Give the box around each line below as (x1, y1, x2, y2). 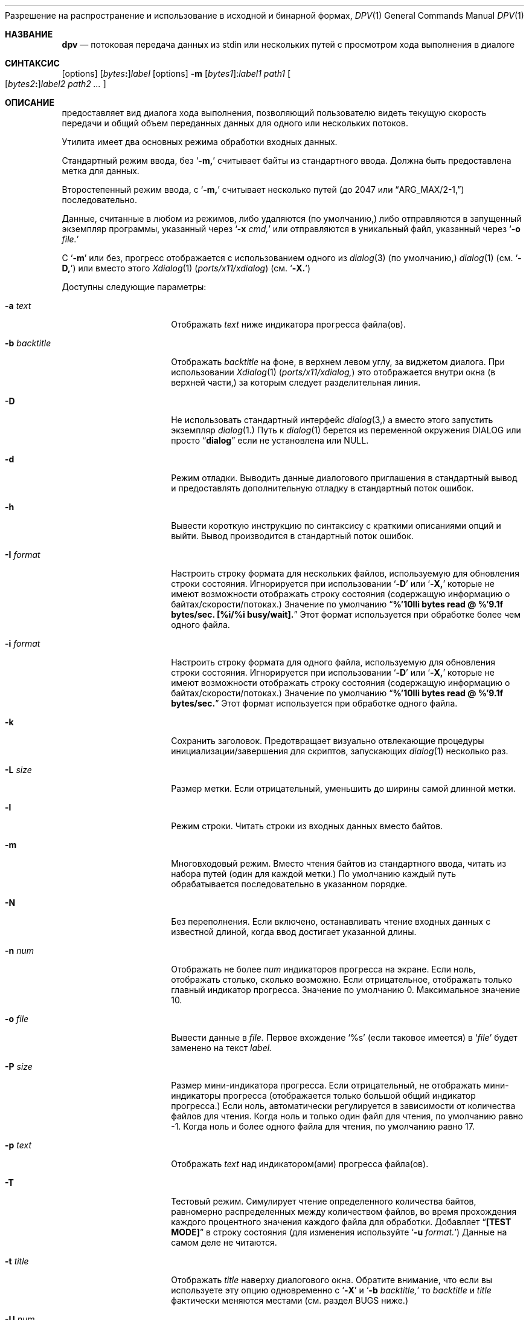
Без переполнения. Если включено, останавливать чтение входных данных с (171, 916, 491, 927)
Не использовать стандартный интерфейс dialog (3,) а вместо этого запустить (171, 415, 493, 425)
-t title (5, 1256, 29, 1266)
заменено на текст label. (171, 1043, 272, 1053)
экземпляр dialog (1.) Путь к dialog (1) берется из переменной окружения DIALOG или (171, 425, 521, 435)
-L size (5, 765, 32, 775)
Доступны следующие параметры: (62, 282, 207, 292)
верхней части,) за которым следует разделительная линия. (171, 377, 421, 387)
